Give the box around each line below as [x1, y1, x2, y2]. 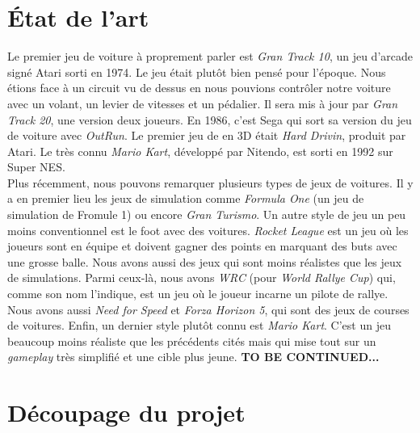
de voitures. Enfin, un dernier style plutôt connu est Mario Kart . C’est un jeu [7, 317, 391, 334]
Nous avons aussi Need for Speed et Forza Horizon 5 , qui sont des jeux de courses [7, 301, 409, 317]
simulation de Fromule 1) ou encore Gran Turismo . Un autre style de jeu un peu [7, 206, 406, 223]
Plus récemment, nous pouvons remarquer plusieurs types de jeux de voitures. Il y [7, 174, 414, 191]
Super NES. [7, 158, 65, 175]
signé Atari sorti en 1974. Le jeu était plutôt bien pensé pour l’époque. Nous [7, 63, 386, 80]
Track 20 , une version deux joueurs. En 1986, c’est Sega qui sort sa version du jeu [7, 111, 412, 128]
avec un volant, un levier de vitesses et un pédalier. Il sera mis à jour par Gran [7, 95, 398, 111]
